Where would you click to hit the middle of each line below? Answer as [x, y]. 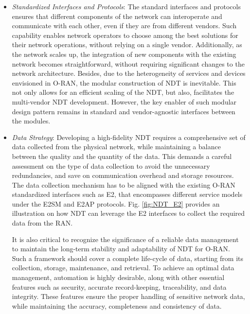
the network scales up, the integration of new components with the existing [124, 54]
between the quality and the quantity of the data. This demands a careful [122, 156]
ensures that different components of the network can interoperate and [117, 16]
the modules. [31, 121]
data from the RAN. [42, 223]
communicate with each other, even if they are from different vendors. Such [124, 26]
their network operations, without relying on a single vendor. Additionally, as [127, 44]
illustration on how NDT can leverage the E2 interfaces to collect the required [128, 213]
